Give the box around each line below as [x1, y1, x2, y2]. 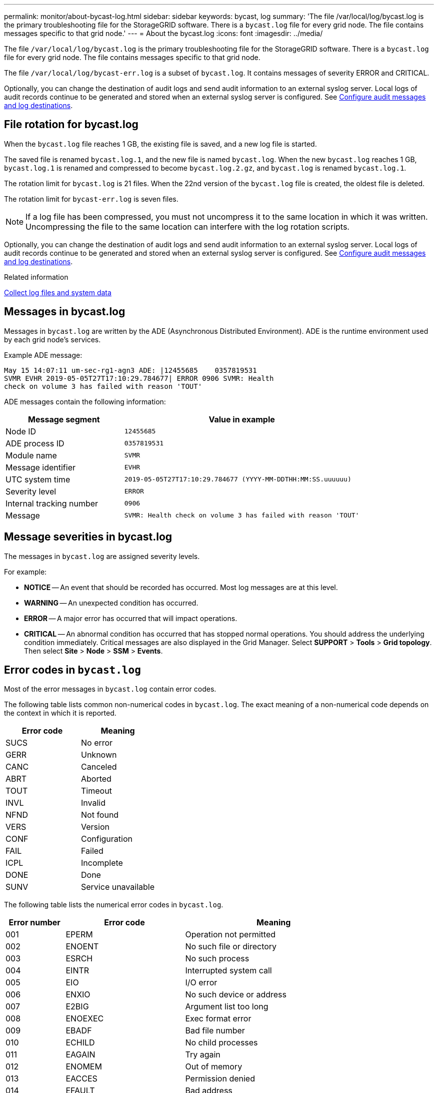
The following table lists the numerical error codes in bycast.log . [4, 900, 223, 909]
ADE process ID [5, 438, 64, 448]
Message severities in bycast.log [4, 530, 172, 543]
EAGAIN [65, 1049, 95, 1060]
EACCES [65, 1073, 97, 1084]
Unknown [81, 750, 117, 760]
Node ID [5, 426, 36, 436]
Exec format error [185, 1013, 251, 1024]
